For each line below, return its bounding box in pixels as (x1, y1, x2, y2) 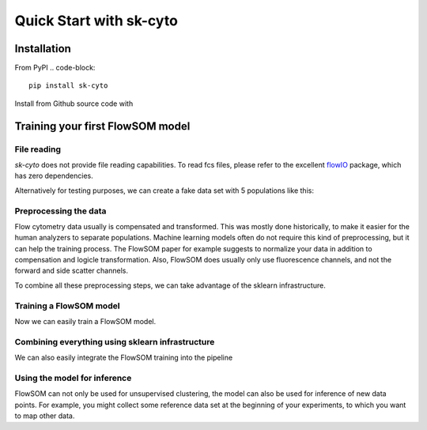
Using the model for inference (14, 372, 132, 383)
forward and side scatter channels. (14, 266, 128, 276)
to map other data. (14, 411, 75, 421)
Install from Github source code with (14, 99, 134, 108)
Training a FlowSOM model (14, 300, 120, 311)
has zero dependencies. (14, 171, 94, 181)
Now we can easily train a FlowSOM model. (14, 317, 157, 326)
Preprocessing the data (14, 206, 107, 217)
